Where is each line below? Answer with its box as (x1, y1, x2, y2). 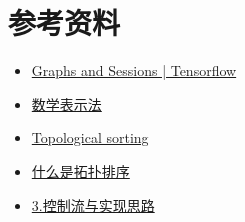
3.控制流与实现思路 (31, 194, 155, 215)
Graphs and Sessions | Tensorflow (31, 60, 237, 81)
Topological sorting (31, 127, 149, 148)
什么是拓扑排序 (31, 160, 130, 181)
